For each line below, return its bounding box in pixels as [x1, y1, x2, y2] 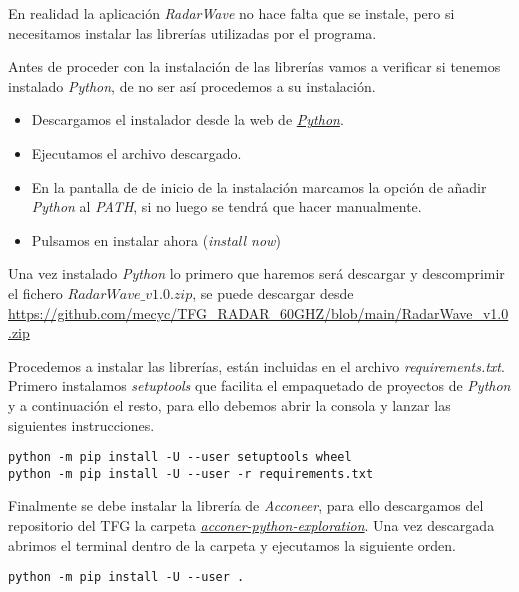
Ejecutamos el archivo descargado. [31, 142, 242, 163]
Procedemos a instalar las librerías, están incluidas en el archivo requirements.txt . [8, 355, 505, 376]
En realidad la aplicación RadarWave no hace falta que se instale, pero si [8, 3, 455, 23]
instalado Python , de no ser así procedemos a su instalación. [8, 75, 376, 96]
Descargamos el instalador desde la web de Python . [31, 109, 344, 130]
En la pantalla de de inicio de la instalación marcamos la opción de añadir [31, 176, 487, 197]
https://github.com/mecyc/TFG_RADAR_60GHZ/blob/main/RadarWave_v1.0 [8, 302, 509, 323]
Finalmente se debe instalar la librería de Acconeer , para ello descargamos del [8, 495, 484, 516]
